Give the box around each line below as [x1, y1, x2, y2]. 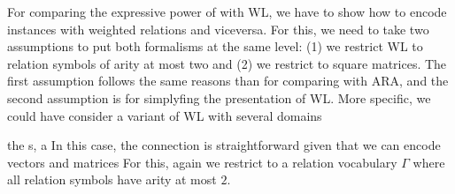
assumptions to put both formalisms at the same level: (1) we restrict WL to [7, 37, 423, 56]
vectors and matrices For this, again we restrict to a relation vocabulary [7, 153, 397, 171]
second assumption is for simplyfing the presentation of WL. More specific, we [7, 88, 431, 107]
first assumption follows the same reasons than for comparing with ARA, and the [7, 71, 449, 90]
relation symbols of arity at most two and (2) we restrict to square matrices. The [7, 54, 447, 72]
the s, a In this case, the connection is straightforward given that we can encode [7, 136, 441, 154]
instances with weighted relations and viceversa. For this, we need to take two [7, 19, 429, 38]
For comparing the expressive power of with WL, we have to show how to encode [7, 3, 447, 20]
